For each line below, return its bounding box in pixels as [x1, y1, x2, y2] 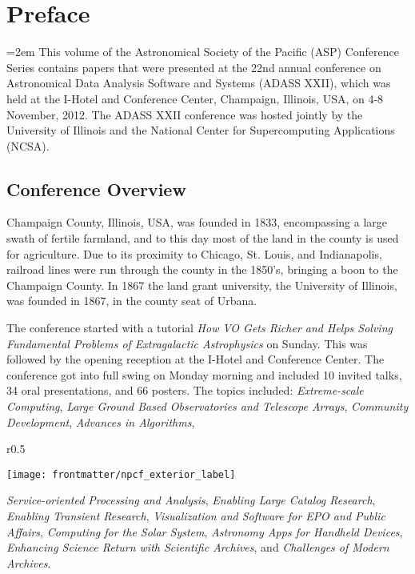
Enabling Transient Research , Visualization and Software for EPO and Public [6, 508, 385, 524]
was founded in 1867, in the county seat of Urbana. [6, 292, 257, 309]
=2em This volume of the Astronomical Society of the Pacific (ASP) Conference [6, 43, 399, 60]
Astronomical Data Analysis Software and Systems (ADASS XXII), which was [6, 74, 391, 91]
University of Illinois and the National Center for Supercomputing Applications [6, 122, 395, 138]
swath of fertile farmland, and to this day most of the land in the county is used [6, 230, 399, 247]
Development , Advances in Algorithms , [6, 413, 195, 430]
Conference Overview [6, 176, 186, 201]
